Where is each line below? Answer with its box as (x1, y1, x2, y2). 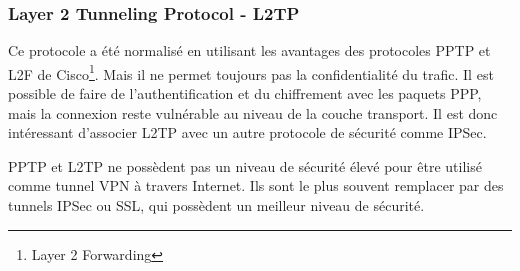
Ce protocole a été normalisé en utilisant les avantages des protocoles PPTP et (8, 40, 491, 61)
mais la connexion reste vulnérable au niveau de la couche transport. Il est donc (8, 102, 498, 123)
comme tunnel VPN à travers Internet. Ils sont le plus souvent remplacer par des (8, 175, 504, 196)
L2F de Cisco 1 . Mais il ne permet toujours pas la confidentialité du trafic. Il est (8, 60, 494, 84)
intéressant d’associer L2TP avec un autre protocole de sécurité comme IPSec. (8, 122, 487, 143)
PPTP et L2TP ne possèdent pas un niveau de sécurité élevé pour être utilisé (8, 155, 482, 176)
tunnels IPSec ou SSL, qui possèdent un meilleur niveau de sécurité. (8, 195, 425, 216)
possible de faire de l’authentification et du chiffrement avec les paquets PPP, (8, 83, 482, 104)
